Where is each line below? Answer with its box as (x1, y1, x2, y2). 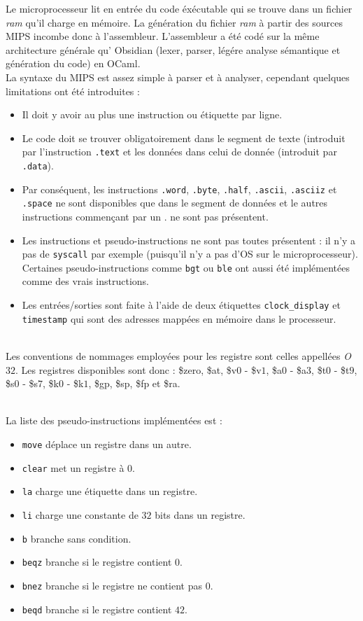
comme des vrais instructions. (22, 274, 149, 288)
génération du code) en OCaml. (6, 56, 141, 71)
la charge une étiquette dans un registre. (22, 484, 198, 498)
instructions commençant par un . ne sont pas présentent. (22, 209, 269, 223)
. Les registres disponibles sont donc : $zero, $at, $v (15, 362, 237, 377)
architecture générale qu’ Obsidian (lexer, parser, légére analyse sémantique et (6, 42, 341, 57)
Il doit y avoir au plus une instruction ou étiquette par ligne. (22, 107, 283, 122)
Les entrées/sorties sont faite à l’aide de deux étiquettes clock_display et (22, 298, 341, 312)
